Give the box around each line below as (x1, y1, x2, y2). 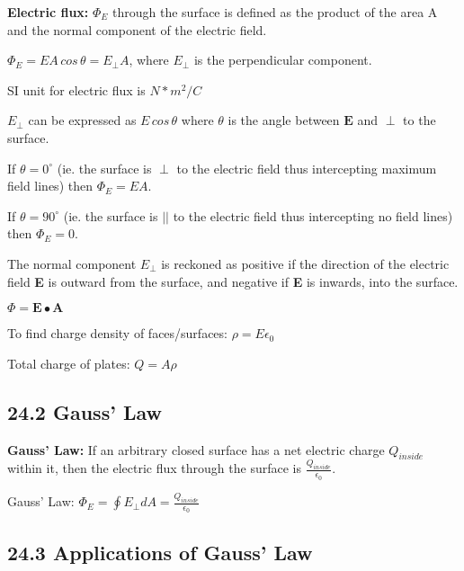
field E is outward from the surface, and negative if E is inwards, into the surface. (7, 272, 459, 290)
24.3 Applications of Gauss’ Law (7, 538, 313, 566)
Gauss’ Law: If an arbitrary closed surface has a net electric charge (7, 440, 385, 459)
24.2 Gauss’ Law (7, 397, 162, 425)
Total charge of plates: (7, 353, 130, 372)
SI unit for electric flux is (7, 80, 146, 99)
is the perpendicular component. (193, 50, 372, 69)
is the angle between (228, 111, 340, 129)
